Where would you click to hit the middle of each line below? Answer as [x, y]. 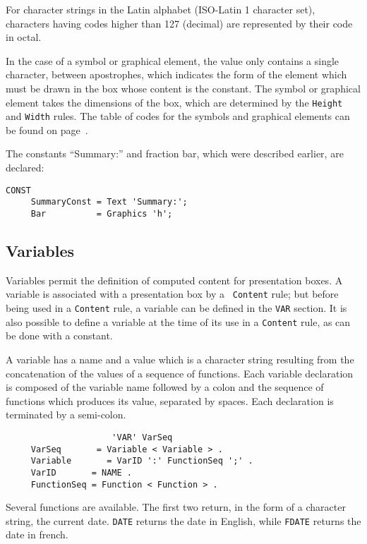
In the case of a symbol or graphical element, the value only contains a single [173, 60]
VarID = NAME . [81, 472]
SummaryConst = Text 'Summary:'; [109, 202]
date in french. [37, 534]
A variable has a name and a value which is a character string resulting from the [180, 359]
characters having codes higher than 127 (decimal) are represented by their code [179, 23]
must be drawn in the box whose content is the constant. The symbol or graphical [183, 88]
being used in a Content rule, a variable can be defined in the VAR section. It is [176, 308]
